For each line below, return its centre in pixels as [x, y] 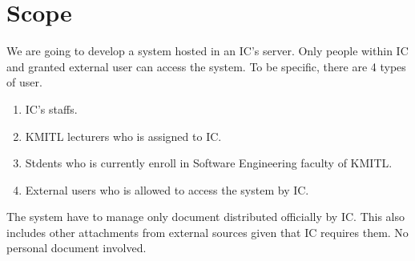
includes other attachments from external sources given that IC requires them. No [207, 232]
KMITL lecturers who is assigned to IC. [123, 136]
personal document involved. [77, 248]
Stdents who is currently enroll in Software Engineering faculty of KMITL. [209, 163]
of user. [24, 82]
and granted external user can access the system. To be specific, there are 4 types [206, 66]
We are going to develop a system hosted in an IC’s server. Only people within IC [207, 51]
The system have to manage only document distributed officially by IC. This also [205, 217]
